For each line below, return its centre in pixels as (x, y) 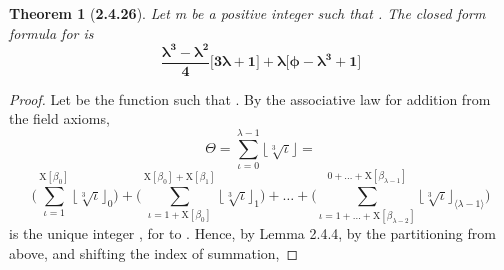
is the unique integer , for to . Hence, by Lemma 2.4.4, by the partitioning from (252, 233)
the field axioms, (59, 118)
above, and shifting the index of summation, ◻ (154, 252)
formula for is (51, 32)
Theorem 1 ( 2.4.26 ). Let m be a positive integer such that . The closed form (247, 13)
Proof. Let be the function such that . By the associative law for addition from (250, 98)
